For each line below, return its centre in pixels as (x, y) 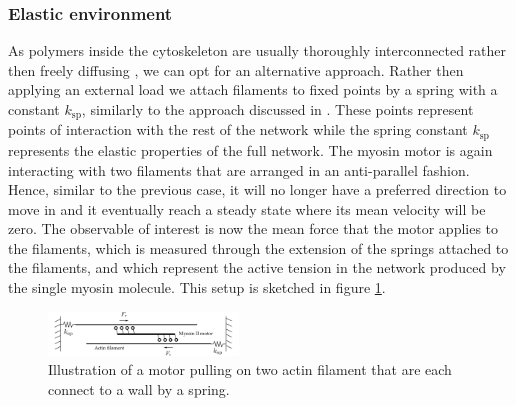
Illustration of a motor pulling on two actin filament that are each (250, 369)
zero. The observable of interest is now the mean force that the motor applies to (253, 228)
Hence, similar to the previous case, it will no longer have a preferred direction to (257, 189)
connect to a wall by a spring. (139, 388)
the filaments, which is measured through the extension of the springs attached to (258, 247)
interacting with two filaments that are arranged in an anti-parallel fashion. (239, 169)
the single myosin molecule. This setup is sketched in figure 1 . (197, 287)
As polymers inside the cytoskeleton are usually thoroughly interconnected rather (257, 50)
